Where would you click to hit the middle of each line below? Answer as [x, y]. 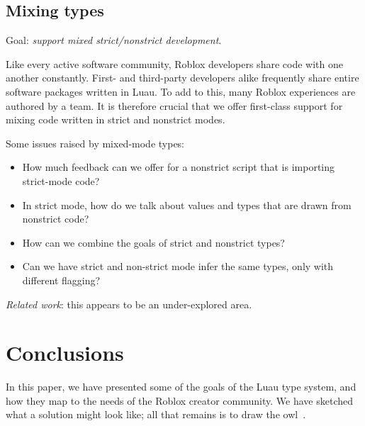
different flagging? [61, 280]
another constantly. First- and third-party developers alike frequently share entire [182, 78]
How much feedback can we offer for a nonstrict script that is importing [179, 167]
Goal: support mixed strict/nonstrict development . [114, 40]
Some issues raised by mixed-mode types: [95, 143]
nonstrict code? [56, 219]
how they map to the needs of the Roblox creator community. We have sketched [179, 400]
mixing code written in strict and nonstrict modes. [116, 119]
